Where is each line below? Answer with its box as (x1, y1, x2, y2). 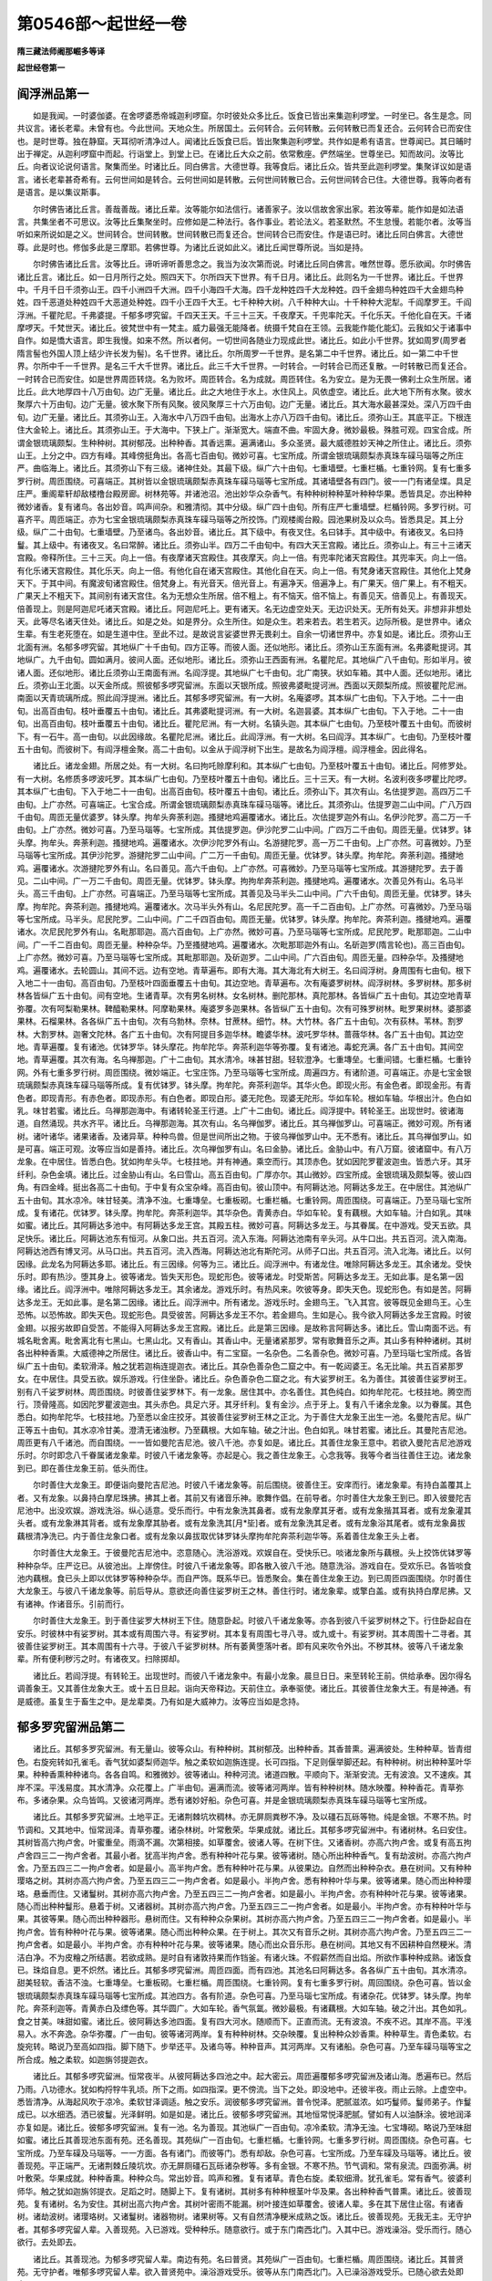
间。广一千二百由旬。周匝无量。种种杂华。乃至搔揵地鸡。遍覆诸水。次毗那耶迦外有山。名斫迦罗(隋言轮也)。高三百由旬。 (16, 939, 470, 950)
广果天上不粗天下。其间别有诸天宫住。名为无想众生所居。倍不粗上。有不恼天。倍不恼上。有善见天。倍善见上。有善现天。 (16, 590, 472, 601)
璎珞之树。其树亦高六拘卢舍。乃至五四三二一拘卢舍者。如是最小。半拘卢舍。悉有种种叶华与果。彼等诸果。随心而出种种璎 (16, 1875, 472, 1886)
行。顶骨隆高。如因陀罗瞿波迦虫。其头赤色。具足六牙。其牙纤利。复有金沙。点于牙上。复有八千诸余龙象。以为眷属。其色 (16, 1399, 472, 1410)
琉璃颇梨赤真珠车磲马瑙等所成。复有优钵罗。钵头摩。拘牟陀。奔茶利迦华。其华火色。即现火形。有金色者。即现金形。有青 (16, 1079, 472, 1090)
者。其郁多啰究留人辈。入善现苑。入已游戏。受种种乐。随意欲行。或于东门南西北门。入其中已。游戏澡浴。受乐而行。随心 (16, 2224, 472, 2234)
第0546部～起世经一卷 (16, 14, 187, 34)
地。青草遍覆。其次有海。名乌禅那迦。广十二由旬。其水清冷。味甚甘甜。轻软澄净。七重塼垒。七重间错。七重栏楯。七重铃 (16, 1054, 472, 1065)
